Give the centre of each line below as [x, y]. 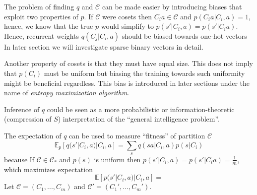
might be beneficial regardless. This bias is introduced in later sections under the [127, 83]
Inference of [22, 109]
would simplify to [127, 26]
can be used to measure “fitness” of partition [137, 135]
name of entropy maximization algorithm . [67, 93]
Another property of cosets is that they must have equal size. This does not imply [128, 63]
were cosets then [127, 16]
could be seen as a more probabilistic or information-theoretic [141, 109]
